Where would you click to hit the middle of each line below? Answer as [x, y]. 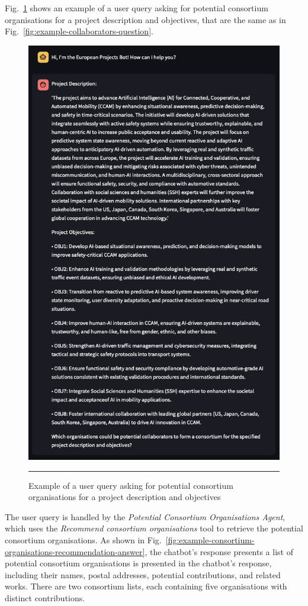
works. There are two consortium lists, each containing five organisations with [146, 586]
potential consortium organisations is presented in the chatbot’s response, [138, 563]
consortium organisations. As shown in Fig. [83, 540]
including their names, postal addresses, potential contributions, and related [143, 574]
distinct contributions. [45, 598]
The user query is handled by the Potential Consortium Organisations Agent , [145, 516]
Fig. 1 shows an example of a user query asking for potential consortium [137, 8]
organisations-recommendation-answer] [75, 551]
